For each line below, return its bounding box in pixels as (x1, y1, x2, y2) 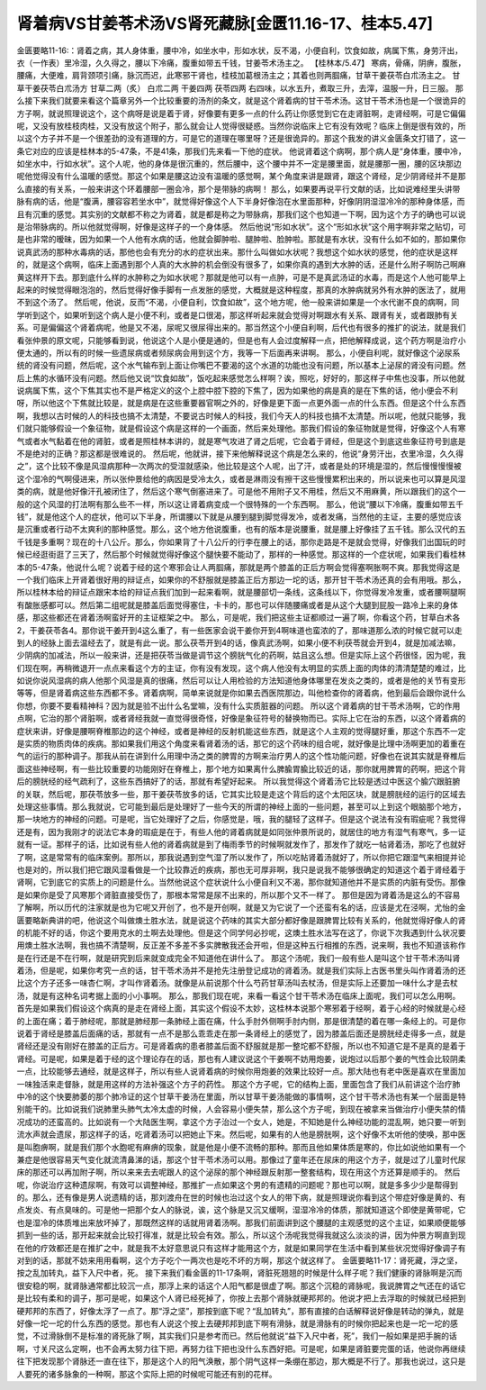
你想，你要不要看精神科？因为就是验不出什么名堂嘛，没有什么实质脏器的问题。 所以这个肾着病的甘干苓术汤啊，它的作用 (16, 700, 461, 711)
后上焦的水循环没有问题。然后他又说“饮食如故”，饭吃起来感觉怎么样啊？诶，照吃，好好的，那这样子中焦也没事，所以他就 (16, 372, 465, 383)
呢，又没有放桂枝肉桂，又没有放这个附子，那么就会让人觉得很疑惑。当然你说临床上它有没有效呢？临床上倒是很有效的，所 (16, 120, 466, 131)
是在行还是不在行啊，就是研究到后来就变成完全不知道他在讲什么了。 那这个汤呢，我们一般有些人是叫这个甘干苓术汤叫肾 (16, 952, 461, 963)
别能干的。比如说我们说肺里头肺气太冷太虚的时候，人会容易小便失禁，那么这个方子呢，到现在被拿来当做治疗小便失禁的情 (16, 1104, 466, 1114)
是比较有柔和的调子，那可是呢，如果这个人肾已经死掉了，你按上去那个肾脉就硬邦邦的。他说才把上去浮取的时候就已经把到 (16, 1293, 466, 1304)
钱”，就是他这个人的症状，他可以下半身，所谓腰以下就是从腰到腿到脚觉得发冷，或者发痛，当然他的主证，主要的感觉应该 (16, 512, 463, 522)
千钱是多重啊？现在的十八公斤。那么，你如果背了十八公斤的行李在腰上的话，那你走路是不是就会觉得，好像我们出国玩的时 (16, 536, 466, 547)
